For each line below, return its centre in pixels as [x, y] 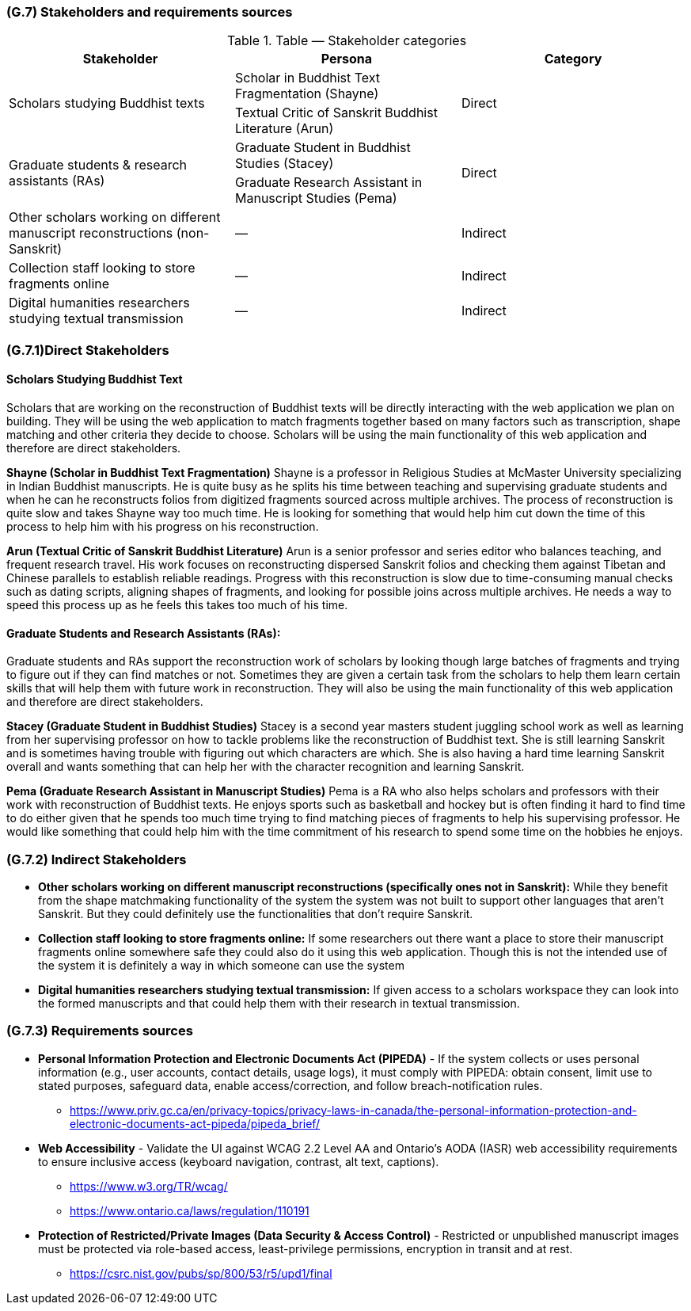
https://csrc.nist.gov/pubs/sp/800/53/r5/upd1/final [201, 1273]
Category [573, 59]
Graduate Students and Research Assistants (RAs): [144, 633]
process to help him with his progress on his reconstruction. [163, 526]
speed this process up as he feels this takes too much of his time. [177, 604]
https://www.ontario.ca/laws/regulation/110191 [190, 1210]
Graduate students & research [98, 165]
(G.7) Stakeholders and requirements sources [150, 12]
